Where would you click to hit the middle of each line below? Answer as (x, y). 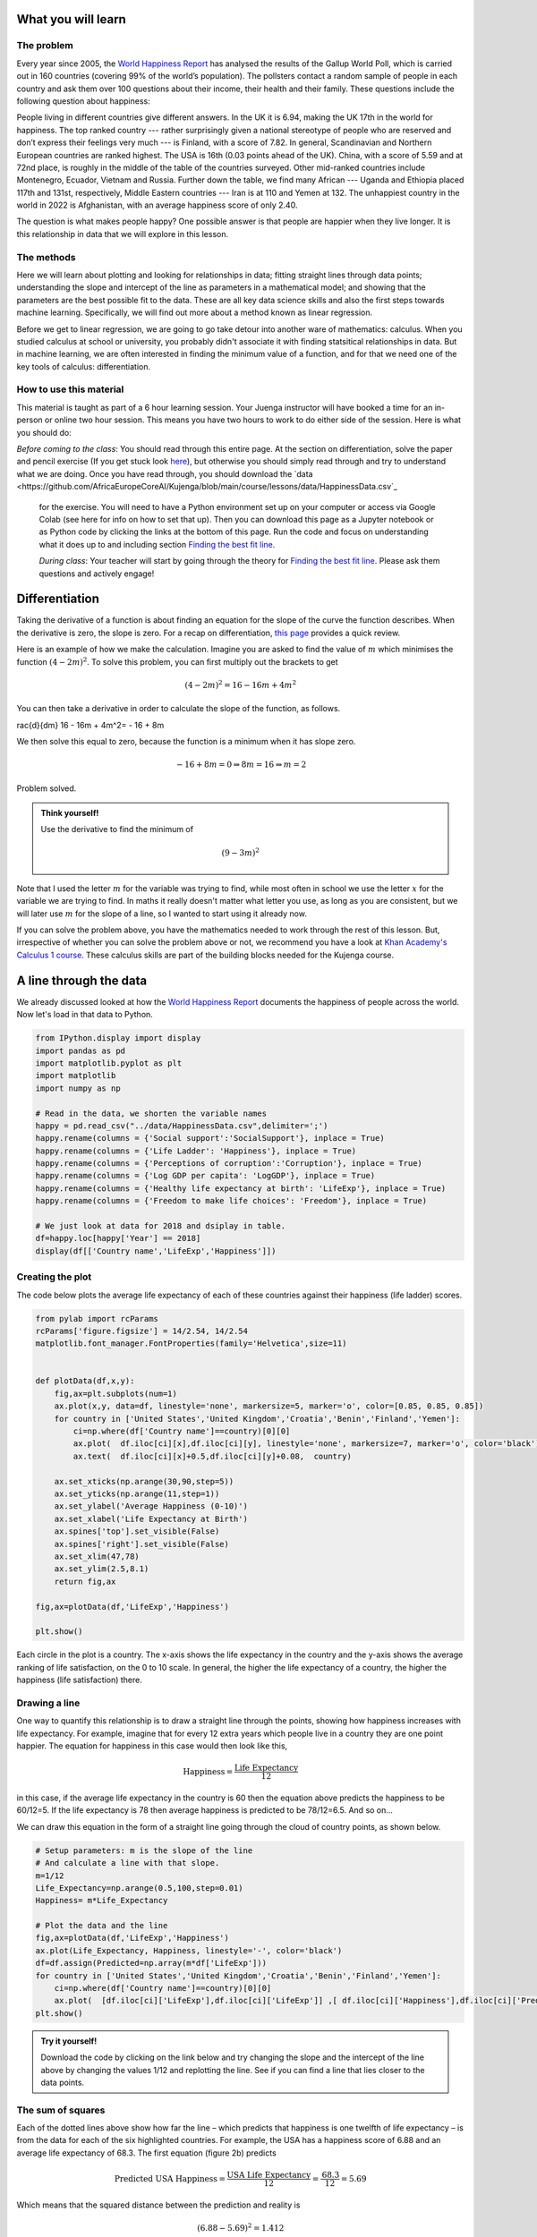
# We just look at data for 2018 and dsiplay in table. (161, 1226)
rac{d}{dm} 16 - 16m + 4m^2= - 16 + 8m (90, 725)
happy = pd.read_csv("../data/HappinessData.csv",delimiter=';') (182, 1126)
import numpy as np (78, 1088)
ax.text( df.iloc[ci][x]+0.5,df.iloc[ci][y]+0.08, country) (213, 1456)
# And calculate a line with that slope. (128, 1863)
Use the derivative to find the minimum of (117, 829)
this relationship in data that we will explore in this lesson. (123, 234)
